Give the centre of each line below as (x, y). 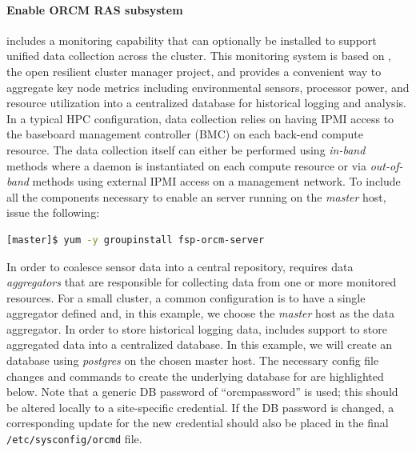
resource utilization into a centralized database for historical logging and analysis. (206, 103)
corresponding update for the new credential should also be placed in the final (198, 423)
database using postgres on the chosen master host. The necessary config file (193, 360)
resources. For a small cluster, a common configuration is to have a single (186, 297)
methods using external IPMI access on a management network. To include (216, 181)
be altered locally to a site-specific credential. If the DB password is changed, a (200, 407)
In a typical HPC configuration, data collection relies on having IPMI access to (200, 118)
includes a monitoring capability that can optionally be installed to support (192, 40)
